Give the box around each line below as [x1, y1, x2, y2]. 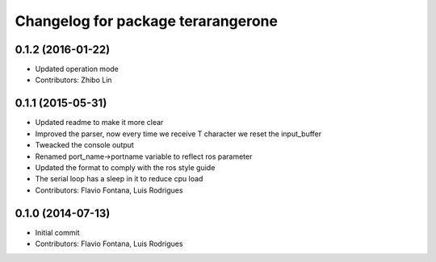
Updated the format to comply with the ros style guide [35, 162, 216, 173]
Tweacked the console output [35, 140, 135, 150]
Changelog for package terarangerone [15, 12, 279, 30]
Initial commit [35, 227, 80, 237]
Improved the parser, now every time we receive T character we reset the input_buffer [35, 129, 322, 139]
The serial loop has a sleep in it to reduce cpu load [35, 174, 203, 184]
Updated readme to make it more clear [35, 118, 164, 127]
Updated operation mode [35, 64, 119, 74]
